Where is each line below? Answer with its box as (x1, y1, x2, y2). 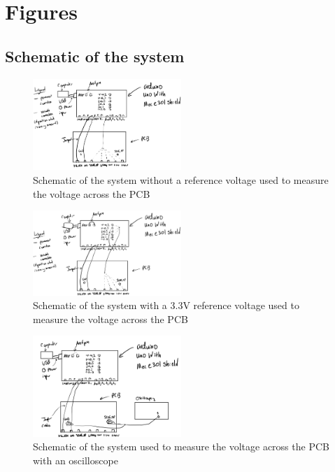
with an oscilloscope (33, 452, 118, 467)
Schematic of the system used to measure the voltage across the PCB (33, 439, 329, 454)
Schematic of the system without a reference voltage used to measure (33, 172, 329, 187)
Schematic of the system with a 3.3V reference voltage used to (33, 298, 299, 313)
